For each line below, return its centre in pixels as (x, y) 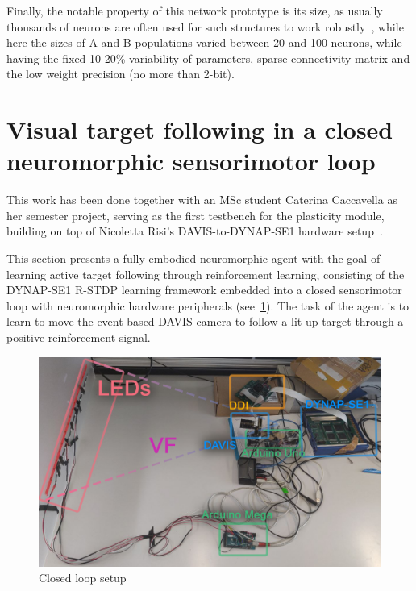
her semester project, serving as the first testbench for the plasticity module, (196, 215)
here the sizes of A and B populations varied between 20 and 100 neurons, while (204, 42)
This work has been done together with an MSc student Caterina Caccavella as (202, 200)
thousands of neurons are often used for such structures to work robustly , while (205, 26)
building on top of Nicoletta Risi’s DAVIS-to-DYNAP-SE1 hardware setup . (195, 231)
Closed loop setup (83, 578)
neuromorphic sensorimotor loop (191, 161)
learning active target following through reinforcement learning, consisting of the (206, 274)
